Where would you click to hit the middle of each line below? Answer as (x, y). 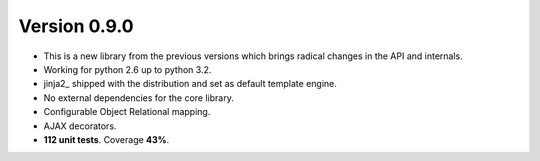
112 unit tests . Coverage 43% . (106, 139)
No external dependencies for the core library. (138, 97)
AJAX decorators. (80, 126)
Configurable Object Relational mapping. (127, 112)
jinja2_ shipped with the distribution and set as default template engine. (190, 84)
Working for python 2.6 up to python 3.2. (127, 69)
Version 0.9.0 (76, 26)
